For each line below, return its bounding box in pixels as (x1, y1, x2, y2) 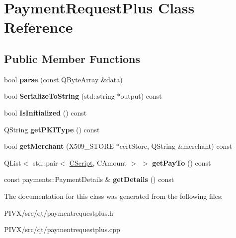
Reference (4, 17, 73, 37)
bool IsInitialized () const (4, 107, 87, 118)
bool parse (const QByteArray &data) (4, 74, 123, 84)
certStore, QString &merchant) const (119, 141, 233, 151)
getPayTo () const (152, 157, 211, 168)
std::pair (32, 157, 58, 168)
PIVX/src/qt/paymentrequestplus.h (4, 207, 113, 218)
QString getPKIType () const (4, 124, 100, 134)
